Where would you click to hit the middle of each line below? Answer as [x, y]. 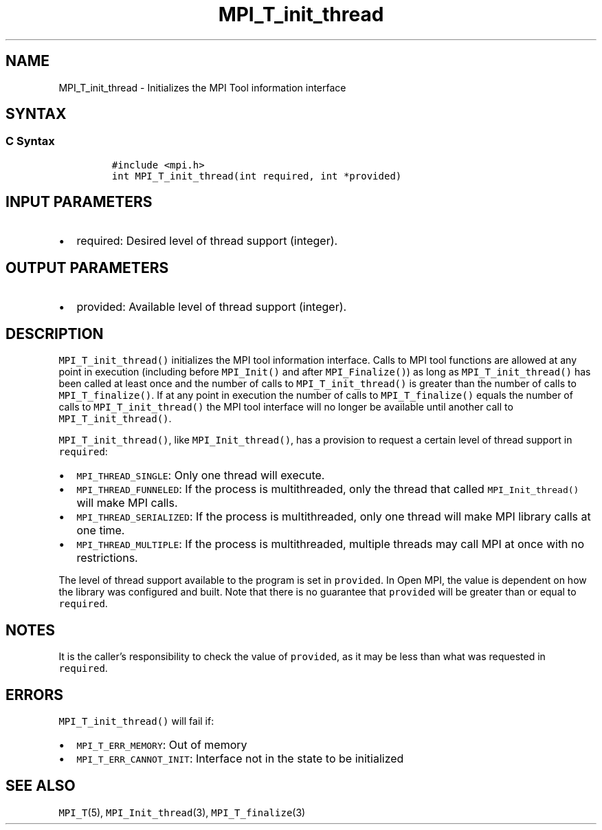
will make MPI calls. [127, 503]
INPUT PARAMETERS [79, 202]
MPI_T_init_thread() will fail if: [136, 721]
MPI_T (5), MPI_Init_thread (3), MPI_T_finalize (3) [182, 812]
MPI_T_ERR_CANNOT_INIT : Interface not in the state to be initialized [240, 759]
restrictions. [107, 558]
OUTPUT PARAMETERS [87, 268]
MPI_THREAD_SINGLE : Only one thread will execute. [201, 476]
